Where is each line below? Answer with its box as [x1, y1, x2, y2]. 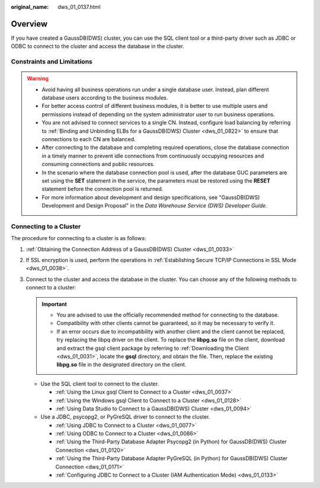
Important [41, 300, 68, 308]
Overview [11, 18, 48, 29]
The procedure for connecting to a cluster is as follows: [11, 235, 146, 242]
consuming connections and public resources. [41, 161, 155, 168]
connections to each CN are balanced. [41, 135, 136, 142]
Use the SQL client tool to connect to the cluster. [40, 380, 159, 387]
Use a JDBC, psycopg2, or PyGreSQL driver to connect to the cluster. [40, 413, 210, 420]
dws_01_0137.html [57, 4, 101, 10]
